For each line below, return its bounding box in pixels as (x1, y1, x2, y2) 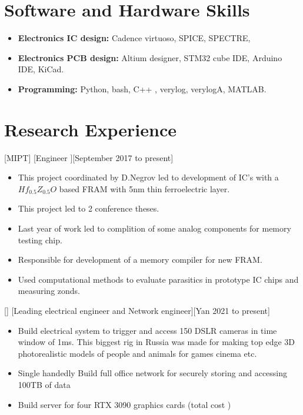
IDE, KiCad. (18, 63, 64, 75)
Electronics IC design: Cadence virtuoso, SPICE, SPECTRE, (18, 32, 251, 44)
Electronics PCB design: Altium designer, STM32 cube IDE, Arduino (18, 51, 282, 63)
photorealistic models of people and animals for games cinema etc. (18, 347, 257, 359)
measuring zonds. (18, 285, 80, 297)
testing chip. (18, 233, 62, 246)
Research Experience (4, 117, 177, 141)
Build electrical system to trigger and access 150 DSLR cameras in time (18, 324, 277, 336)
